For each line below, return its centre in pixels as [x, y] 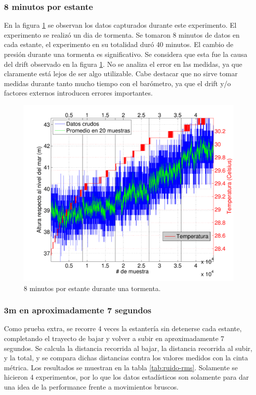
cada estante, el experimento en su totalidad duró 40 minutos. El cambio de [119, 44]
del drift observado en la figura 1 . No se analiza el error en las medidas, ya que [123, 64]
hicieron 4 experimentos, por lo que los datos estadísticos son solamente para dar [127, 377]
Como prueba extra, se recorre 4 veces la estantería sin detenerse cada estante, [123, 328]
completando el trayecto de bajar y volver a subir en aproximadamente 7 [114, 338]
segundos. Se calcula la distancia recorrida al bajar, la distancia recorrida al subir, [128, 348]
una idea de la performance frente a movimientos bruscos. [91, 387]
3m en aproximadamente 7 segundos [78, 310]
